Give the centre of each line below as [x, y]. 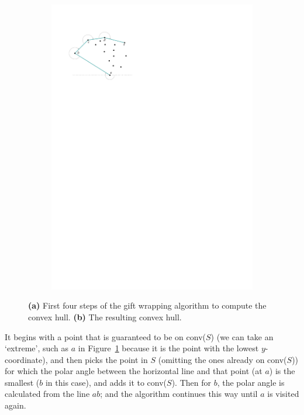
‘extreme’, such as [37, 348]
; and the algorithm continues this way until [179, 394]
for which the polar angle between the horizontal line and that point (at [134, 371]
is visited [283, 394]
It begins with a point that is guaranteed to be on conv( [105, 336]
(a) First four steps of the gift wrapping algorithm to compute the [147, 305]
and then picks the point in [99, 359]
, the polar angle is [251, 382]
